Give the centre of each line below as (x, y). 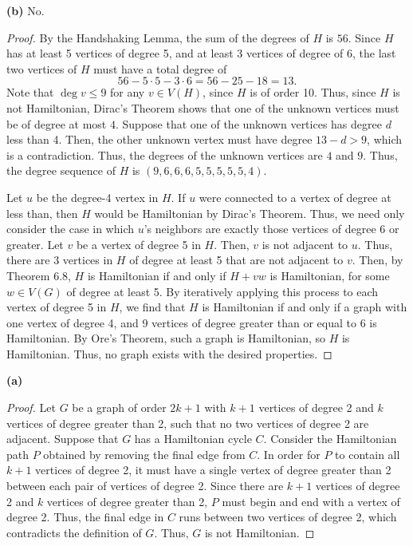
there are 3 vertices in (60, 260)
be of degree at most (57, 123)
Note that (30, 92)
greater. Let (35, 244)
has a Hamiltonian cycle (193, 439)
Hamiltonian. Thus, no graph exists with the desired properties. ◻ (169, 353)
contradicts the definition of (74, 532)
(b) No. (26, 10)
